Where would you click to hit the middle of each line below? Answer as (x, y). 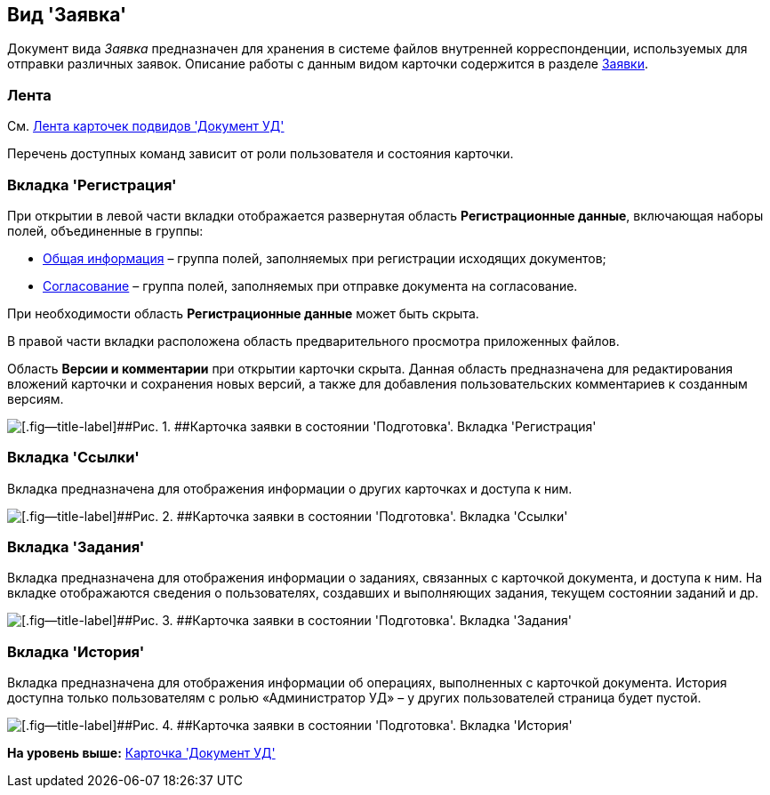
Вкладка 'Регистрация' (92, 185)
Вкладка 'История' (76, 651)
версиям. (36, 398)
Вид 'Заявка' (67, 15)
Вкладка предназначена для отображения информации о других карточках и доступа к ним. (290, 488)
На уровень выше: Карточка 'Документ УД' (141, 753)
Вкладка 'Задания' (76, 547)
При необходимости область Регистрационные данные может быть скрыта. (243, 313)
